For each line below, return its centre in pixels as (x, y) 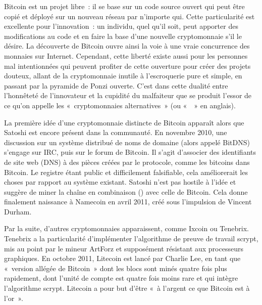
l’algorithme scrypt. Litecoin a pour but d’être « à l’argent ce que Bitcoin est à (127, 288)
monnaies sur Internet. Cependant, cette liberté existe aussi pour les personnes (126, 55)
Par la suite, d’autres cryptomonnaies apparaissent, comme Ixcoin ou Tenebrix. (126, 228)
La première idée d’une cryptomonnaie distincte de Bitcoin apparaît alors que (124, 122)
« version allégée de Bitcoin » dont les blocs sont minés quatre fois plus (116, 268)
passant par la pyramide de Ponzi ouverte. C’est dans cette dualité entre (116, 85)
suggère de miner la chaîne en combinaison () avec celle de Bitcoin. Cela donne (126, 191)
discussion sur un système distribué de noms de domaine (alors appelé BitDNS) (127, 142)
